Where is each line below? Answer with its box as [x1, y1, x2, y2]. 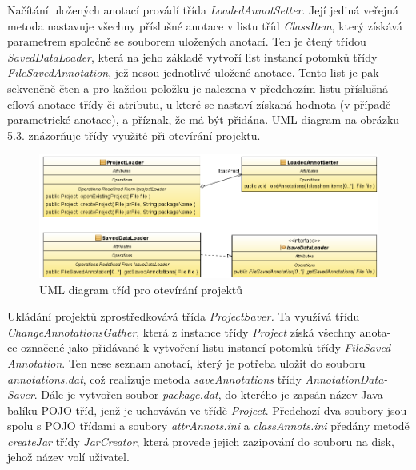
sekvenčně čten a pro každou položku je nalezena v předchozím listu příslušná [7, 79, 389, 96]
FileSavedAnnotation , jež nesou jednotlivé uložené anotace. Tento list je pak [7, 64, 379, 81]
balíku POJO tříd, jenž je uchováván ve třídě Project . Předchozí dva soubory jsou [7, 401, 407, 418]
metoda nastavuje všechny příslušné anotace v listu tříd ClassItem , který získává [7, 17, 402, 34]
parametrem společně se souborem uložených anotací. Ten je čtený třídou [7, 33, 366, 50]
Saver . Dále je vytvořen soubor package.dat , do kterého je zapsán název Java [7, 386, 383, 403]
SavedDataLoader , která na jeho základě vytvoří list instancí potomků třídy [7, 48, 378, 65]
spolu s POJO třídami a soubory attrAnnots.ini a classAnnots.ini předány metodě [7, 417, 410, 434]
